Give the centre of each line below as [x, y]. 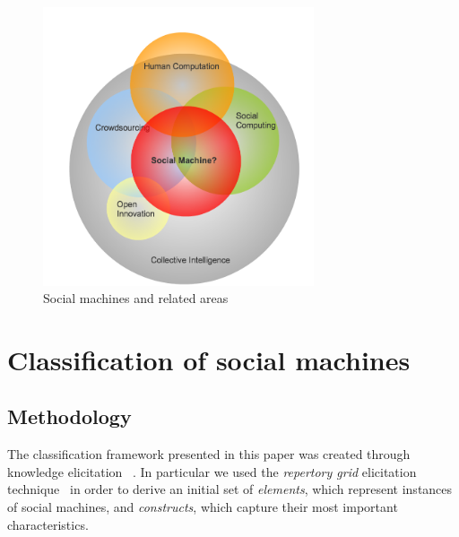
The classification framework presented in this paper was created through [209, 454]
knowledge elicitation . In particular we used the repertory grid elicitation [212, 471]
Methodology [69, 416]
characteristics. [48, 524]
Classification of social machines [209, 359]
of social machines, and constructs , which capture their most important [203, 507]
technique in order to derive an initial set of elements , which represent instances [230, 489]
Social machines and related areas [136, 298]
